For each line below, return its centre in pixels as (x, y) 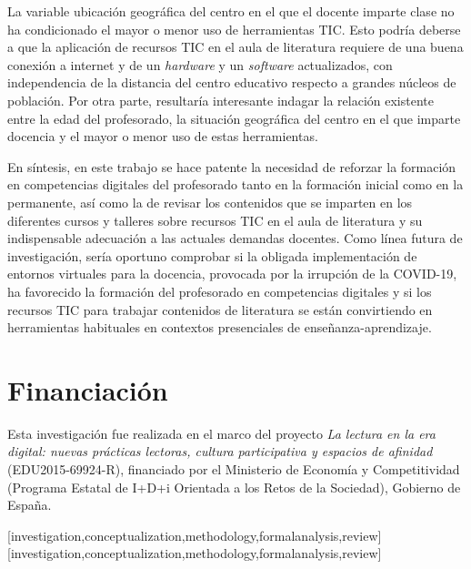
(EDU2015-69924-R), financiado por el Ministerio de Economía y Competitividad (234, 469)
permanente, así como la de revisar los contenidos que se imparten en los (210, 202)
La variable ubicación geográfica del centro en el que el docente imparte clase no (231, 11)
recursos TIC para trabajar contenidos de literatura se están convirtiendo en (220, 309)
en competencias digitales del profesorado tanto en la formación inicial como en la (235, 184)
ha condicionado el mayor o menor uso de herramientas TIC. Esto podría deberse (234, 29)
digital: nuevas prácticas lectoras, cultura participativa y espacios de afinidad (220, 451)
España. (30, 505)
